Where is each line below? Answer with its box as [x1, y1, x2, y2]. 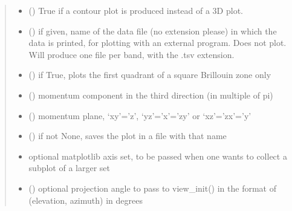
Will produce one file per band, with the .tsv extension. [28, 48, 235, 60]
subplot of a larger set [28, 161, 110, 174]
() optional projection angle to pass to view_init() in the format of [28, 181, 276, 194]
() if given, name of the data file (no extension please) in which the [28, 24, 277, 37]
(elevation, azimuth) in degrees [28, 193, 143, 206]
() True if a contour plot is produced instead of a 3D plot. [28, 4, 243, 16]
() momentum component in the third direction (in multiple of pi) [28, 88, 273, 101]
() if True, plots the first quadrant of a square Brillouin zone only [28, 68, 271, 81]
